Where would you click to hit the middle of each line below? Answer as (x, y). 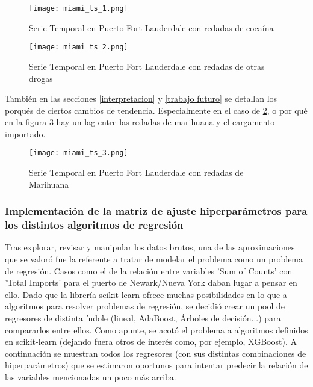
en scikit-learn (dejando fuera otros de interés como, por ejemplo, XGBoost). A (151, 342)
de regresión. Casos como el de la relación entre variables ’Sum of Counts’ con (149, 271)
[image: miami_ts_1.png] (79, 8)
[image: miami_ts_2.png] (79, 47)
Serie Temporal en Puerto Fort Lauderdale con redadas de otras (147, 66)
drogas (41, 78)
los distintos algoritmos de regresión (94, 225)
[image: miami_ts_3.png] (79, 153)
